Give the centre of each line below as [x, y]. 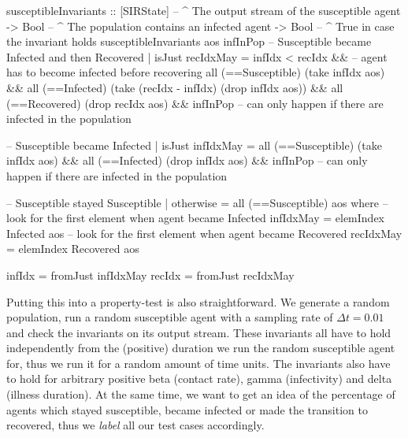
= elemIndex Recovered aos [73, 249]
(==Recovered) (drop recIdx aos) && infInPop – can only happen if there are [195, 103]
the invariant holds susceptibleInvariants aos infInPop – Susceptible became [189, 41]
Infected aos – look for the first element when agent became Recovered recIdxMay [204, 233]
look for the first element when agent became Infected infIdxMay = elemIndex [196, 218]
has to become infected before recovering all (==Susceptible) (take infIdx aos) [196, 72]
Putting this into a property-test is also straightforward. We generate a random [198, 301]
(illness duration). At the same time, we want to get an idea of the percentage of [201, 394]
